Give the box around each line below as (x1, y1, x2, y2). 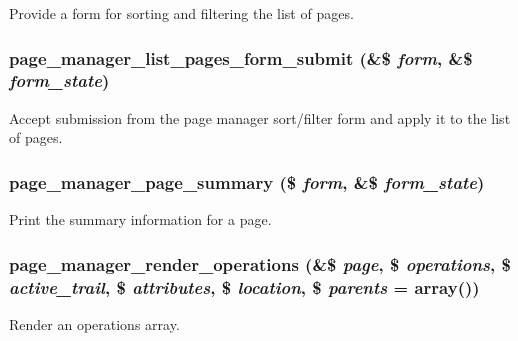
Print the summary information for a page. (9, 209, 272, 230)
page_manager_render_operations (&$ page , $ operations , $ (9, 251, 511, 276)
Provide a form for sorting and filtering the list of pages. (9, 3, 354, 23)
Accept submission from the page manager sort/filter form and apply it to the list (9, 107, 511, 128)
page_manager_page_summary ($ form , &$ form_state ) (9, 169, 485, 194)
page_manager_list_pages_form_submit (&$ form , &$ (9, 45, 473, 70)
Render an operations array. (9, 313, 180, 334)
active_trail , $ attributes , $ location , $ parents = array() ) (9, 274, 480, 299)
